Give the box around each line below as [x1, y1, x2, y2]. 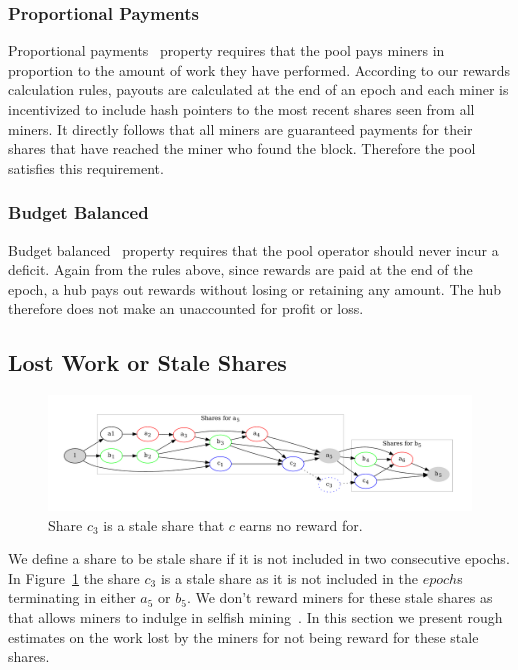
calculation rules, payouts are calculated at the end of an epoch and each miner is [8, 79, 509, 100]
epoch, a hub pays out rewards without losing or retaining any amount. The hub [8, 278, 502, 299]
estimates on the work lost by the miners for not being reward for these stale [8, 626, 479, 647]
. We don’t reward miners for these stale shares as [186, 587, 493, 608]
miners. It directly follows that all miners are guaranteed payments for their [8, 118, 473, 139]
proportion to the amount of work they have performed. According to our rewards [8, 59, 511, 80]
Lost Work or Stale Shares [8, 347, 287, 378]
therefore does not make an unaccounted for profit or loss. [8, 298, 364, 319]
